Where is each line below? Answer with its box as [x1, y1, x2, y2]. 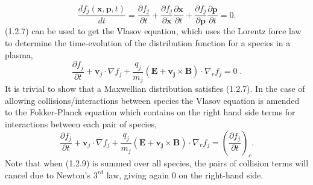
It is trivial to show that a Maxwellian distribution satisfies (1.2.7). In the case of [5, 82, 305, 95]
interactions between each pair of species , [5, 117, 157, 130]
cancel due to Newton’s [5, 168, 91, 181]
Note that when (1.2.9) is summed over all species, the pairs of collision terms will [5, 157, 309, 169]
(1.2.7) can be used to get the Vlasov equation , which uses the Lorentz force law [5, 25, 302, 37]
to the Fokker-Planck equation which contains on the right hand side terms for [5, 106, 296, 118]
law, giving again [106, 168, 169, 181]
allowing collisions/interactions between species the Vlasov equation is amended [5, 94, 300, 106]
